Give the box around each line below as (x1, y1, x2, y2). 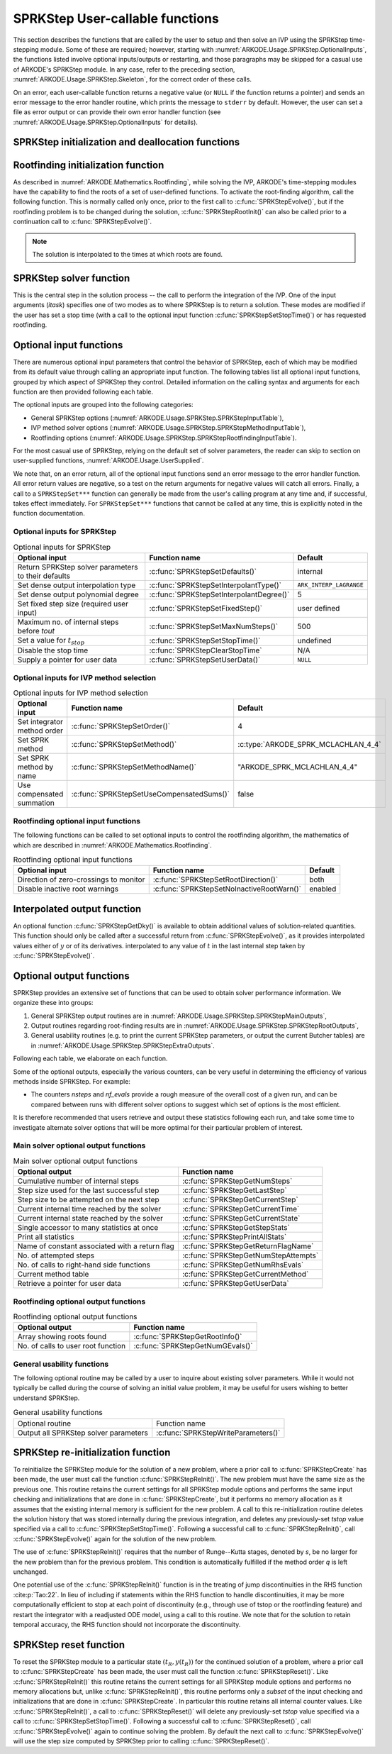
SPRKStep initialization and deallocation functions (13, 136, 240, 148)
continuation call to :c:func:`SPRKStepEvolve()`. (13, 217, 152, 226)
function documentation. (13, 509, 85, 518)
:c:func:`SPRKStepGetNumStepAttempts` (181, 1250, 319, 1260)
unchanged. (13, 1567, 49, 1576)
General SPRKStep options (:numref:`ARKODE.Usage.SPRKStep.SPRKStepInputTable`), (30, 413, 284, 422)
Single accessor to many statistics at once (17, 1223, 159, 1233)
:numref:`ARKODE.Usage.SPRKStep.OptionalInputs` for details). (13, 118, 198, 126)
